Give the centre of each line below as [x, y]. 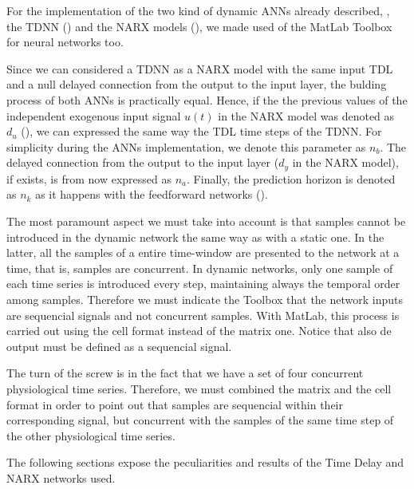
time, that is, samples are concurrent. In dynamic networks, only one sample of [200, 268]
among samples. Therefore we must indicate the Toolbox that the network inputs [205, 299]
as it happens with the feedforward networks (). [152, 194]
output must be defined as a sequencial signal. [119, 346]
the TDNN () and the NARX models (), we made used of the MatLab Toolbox [199, 26]
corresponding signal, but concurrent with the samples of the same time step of [200, 420]
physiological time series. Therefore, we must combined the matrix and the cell [199, 388]
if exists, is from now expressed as [89, 178]
